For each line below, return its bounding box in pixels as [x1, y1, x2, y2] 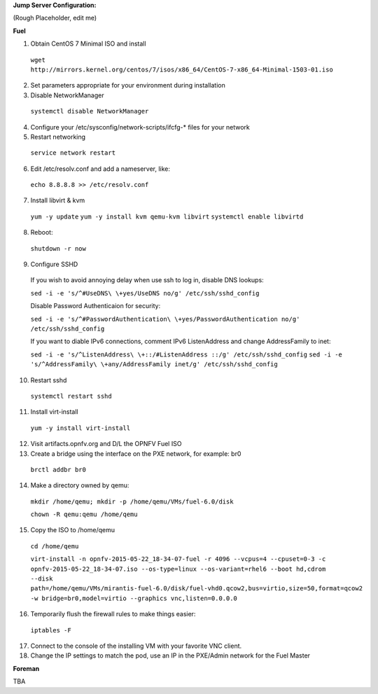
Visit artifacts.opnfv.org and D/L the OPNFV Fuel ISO [30, 440, 182, 448]
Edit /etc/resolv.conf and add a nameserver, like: [30, 165, 171, 173]
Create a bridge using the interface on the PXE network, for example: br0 [30, 449, 241, 458]
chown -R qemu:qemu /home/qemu [30, 511, 138, 518]
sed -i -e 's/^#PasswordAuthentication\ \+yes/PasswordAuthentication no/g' [30, 315, 300, 323]
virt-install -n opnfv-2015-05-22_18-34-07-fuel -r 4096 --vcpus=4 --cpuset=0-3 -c [30, 555, 326, 563]
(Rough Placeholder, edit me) [13, 14, 97, 22]
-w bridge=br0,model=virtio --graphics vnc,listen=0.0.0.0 [30, 594, 238, 602]
